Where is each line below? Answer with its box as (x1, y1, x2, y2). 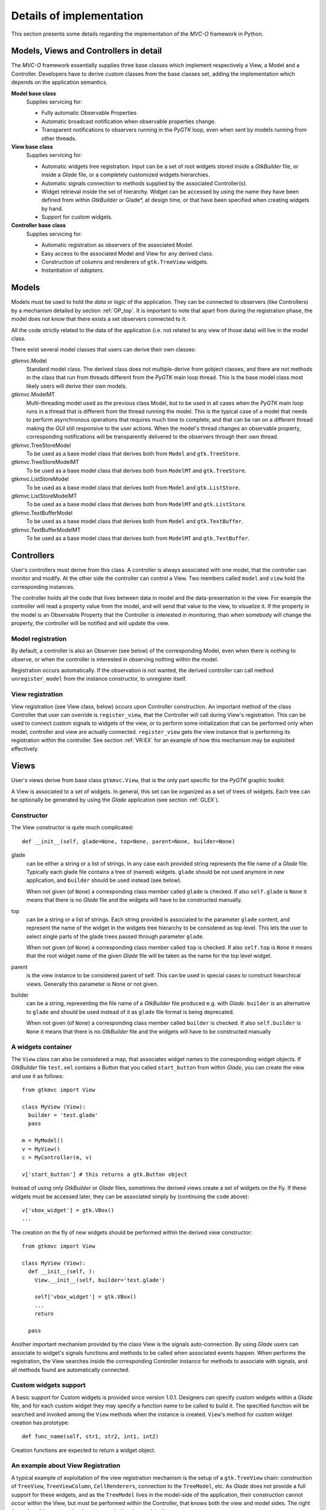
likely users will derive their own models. (26, 382, 127, 390)
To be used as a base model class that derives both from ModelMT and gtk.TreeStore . (26, 467, 247, 474)
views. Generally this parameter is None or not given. (26, 980, 159, 988)
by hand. (41, 205, 63, 212)
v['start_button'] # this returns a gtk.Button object (22, 1171, 188, 1178)
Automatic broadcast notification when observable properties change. (41, 118, 216, 125)
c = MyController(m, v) (22, 1154, 92, 1161)
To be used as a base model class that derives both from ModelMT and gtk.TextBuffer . (26, 535, 250, 542)
